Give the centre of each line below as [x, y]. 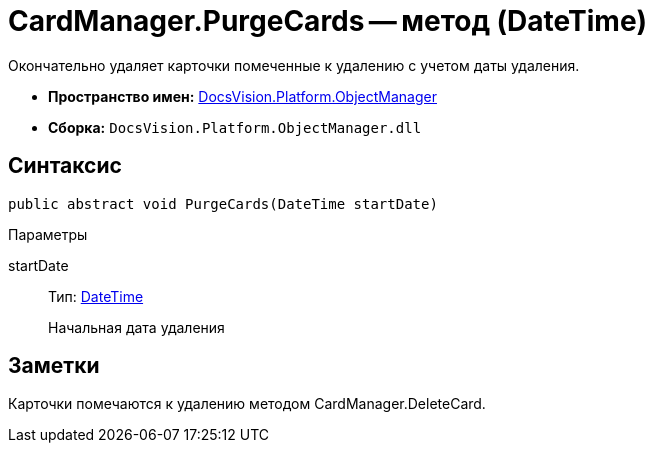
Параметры [48, 234]
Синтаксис [65, 166]
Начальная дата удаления [136, 327]
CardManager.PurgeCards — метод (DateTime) [328, 21]
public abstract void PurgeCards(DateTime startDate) [223, 203]
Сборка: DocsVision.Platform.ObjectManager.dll [235, 127]
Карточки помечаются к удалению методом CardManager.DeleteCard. [247, 404]
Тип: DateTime [96, 296]
